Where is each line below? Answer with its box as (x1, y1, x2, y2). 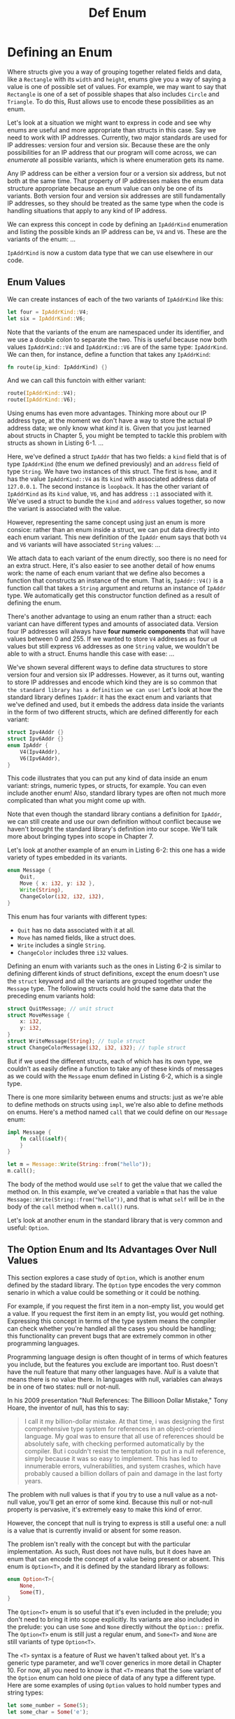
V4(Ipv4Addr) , (20, 748, 61, 755)
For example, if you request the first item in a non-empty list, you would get (7, 1302, 225, 1310)
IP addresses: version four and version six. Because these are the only (7, 140, 211, 149)
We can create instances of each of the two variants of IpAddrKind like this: (7, 294, 224, 303)
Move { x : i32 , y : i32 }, (20, 880, 96, 888)
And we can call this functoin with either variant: (7, 376, 147, 385)
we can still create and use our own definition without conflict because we (7, 817, 222, 826)
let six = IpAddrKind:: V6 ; (7, 315, 86, 322)
